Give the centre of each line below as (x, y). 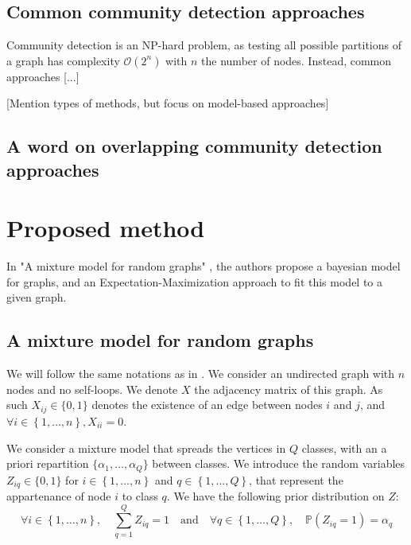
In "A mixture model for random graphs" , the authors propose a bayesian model (204, 266)
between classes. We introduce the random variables (279, 463)
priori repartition (48, 463)
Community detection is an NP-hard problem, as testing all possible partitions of (204, 45)
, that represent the (296, 479)
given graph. (37, 297)
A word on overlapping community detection (194, 146)
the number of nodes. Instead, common (297, 60)
